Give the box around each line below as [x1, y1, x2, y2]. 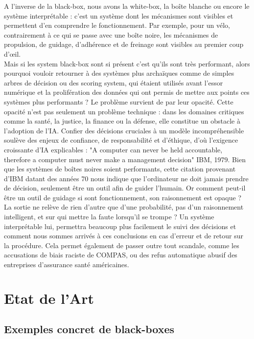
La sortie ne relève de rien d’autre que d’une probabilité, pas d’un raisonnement [4, 202, 244, 212]
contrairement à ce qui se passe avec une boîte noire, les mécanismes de [4, 29, 218, 40]
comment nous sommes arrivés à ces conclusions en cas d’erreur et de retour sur [4, 231, 243, 241]
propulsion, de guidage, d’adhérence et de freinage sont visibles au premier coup [4, 39, 244, 49]
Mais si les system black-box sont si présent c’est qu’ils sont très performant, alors [4, 58, 250, 68]
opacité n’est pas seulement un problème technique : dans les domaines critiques [4, 106, 244, 116]
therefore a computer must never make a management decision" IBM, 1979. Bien [4, 154, 246, 164]
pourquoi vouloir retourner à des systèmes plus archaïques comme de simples [4, 68, 234, 78]
